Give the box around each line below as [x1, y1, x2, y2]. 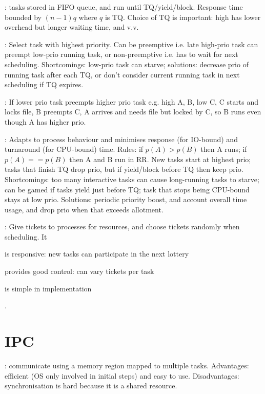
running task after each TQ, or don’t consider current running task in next [5, 69, 240, 80]
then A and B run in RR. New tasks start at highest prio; [69, 153, 251, 164]
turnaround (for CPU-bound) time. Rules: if [5, 144, 144, 154]
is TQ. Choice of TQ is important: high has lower [105, 11, 261, 22]
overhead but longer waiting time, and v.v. [5, 22, 139, 32]
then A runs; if [200, 144, 247, 154]
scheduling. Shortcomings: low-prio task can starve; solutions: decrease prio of [5, 58, 249, 69]
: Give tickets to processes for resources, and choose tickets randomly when [5, 221, 240, 232]
